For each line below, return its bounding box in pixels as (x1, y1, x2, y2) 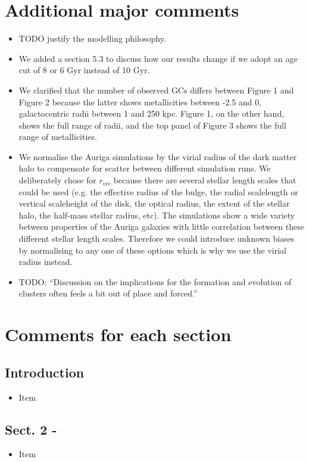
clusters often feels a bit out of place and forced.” (18, 287, 198, 299)
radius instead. (18, 255, 73, 268)
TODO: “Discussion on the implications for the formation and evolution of (18, 275, 292, 288)
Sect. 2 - (5, 420, 57, 438)
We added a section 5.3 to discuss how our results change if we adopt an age (18, 52, 298, 64)
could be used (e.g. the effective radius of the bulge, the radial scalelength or (18, 185, 298, 198)
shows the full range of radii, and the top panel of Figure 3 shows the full (18, 118, 286, 131)
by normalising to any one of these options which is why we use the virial (18, 244, 287, 256)
